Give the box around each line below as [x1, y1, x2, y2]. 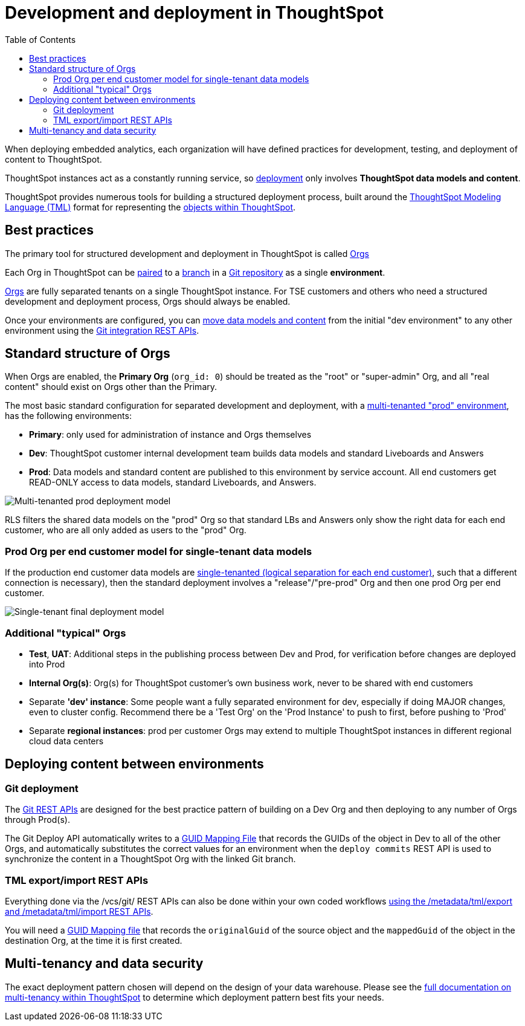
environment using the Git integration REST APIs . [5, 325, 199, 336]
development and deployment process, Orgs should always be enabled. [5, 296, 291, 307]
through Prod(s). [5, 814, 70, 825]
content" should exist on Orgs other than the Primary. [5, 382, 217, 392]
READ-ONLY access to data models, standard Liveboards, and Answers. [29, 477, 317, 488]
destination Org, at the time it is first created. [5, 935, 182, 946]
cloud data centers [29, 735, 104, 746]
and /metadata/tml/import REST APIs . [5, 906, 153, 917]
